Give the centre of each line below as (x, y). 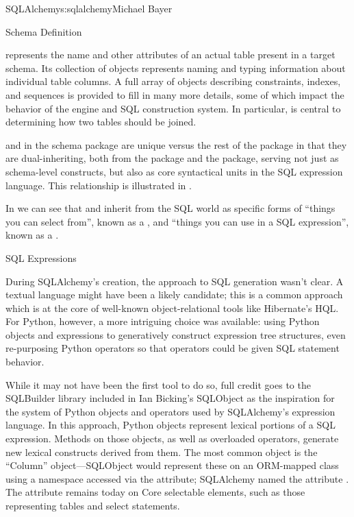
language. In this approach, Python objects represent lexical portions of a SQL (170, 425)
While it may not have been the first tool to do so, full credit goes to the (158, 384)
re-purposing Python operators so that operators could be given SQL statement (173, 348)
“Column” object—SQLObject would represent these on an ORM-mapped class (172, 465)
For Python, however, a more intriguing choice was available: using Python (163, 321)
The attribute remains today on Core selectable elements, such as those (155, 492)
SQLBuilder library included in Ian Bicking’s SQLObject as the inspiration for (170, 398)
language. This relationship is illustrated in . (99, 185)
